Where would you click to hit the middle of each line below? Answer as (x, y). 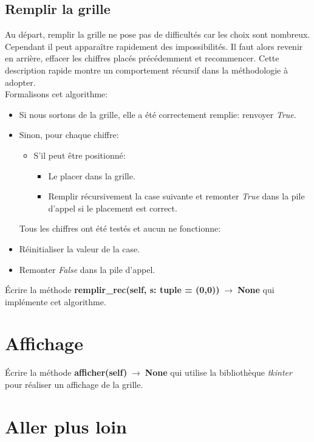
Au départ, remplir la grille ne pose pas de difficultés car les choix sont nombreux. (158, 34)
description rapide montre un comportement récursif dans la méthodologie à (146, 70)
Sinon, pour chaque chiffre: (69, 135)
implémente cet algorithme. (56, 301)
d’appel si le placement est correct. (113, 208)
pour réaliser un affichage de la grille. (74, 385)
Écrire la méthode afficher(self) (66, 372)
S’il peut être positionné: (80, 155)
